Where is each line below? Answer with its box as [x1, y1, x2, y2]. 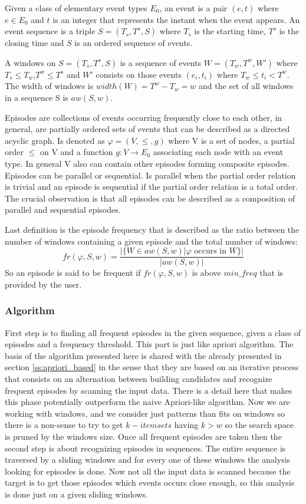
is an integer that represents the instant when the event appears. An [52, 13, 300, 25]
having [174, 419, 199, 431]
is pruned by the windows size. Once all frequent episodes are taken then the [5, 430, 282, 442]
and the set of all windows [199, 80, 294, 92]
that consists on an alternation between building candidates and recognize [5, 372, 272, 384]
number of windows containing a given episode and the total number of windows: [5, 235, 298, 247]
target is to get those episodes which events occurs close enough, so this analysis [5, 476, 295, 489]
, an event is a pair [159, 2, 228, 14]
